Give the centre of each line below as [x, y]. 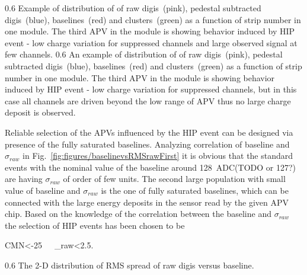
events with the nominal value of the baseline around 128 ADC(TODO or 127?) [151, 167]
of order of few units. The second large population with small [174, 179]
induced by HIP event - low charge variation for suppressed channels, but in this [151, 89]
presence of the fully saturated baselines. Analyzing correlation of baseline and [147, 144]
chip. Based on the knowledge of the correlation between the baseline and [138, 214]
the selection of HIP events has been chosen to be [95, 225]
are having [24, 179]
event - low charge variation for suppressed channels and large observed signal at [151, 42]
